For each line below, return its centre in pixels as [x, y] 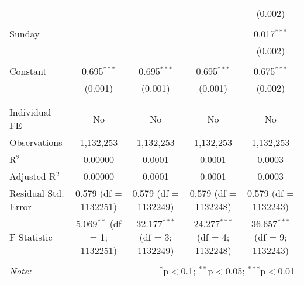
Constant [28, 71]
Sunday [25, 34]
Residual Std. [37, 193]
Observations [36, 142]
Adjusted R [33, 176]
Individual [30, 112]
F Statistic [31, 237]
